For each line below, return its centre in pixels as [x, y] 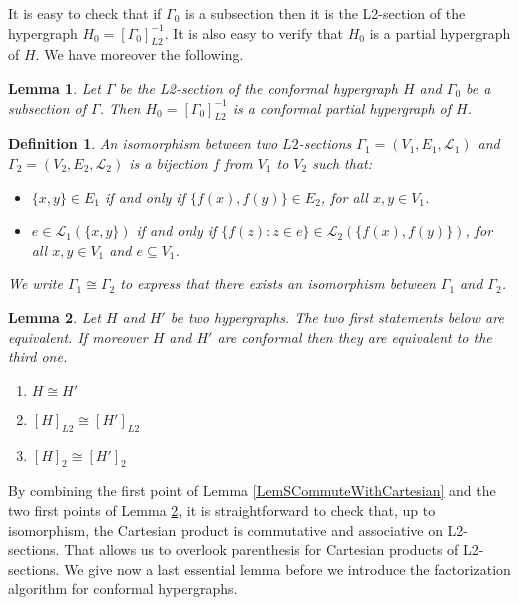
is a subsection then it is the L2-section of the [325, 13]
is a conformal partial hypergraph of [342, 107]
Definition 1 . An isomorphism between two [143, 143]
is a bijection [168, 162]
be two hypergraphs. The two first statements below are [337, 316]
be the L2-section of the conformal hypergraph [258, 87]
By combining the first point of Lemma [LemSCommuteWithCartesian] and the [252, 490]
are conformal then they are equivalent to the [354, 336]
